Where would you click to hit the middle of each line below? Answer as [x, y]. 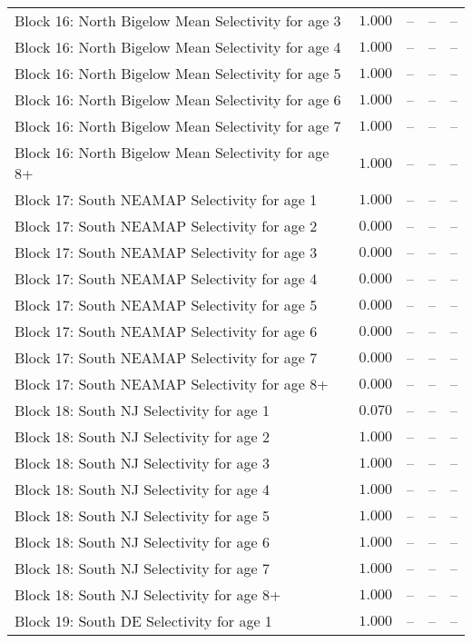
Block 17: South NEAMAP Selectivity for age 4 [166, 278]
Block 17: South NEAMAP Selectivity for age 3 [166, 252]
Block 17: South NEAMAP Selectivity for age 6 [166, 331]
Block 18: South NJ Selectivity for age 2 [142, 436]
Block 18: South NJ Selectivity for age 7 [142, 568]
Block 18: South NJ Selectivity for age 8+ [148, 594]
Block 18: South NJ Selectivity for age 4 [142, 489]
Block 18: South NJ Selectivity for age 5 [142, 515]
